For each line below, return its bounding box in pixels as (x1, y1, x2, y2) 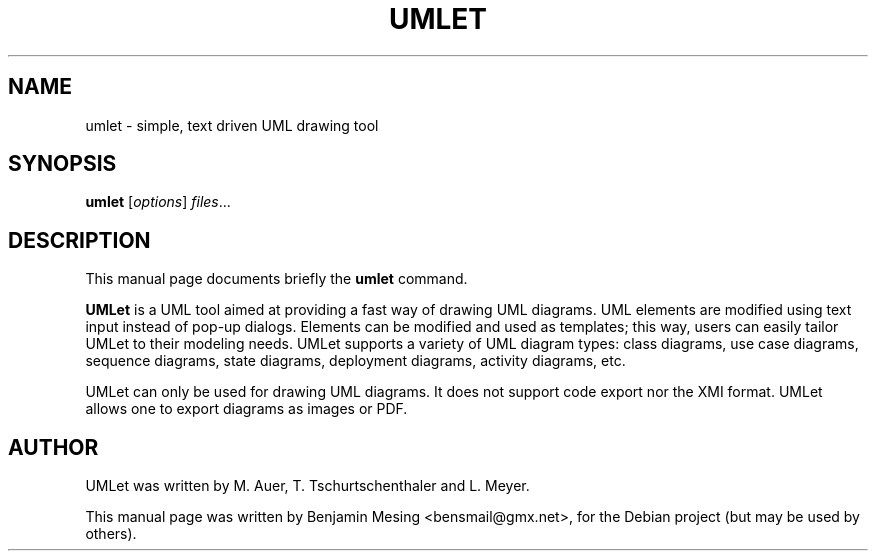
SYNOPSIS (8, 151, 117, 177)
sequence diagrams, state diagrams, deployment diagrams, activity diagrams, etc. (85, 352, 626, 370)
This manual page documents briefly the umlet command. (85, 270, 468, 288)
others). (85, 525, 137, 543)
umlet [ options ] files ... (85, 193, 231, 211)
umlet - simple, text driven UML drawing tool (85, 116, 379, 134)
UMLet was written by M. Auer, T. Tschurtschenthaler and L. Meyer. (85, 477, 530, 495)
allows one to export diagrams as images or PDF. (85, 400, 408, 418)
